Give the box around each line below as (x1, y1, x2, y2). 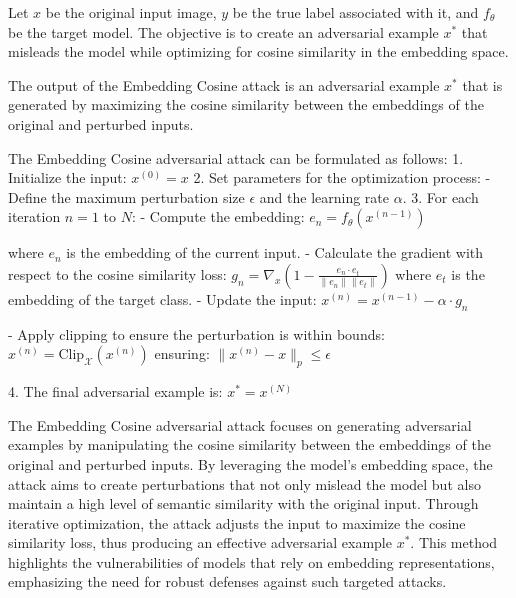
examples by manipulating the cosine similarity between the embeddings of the (8, 434, 491, 455)
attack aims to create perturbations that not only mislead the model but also (8, 473, 481, 494)
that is (462, 74, 503, 95)
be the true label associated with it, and (232, 2, 479, 22)
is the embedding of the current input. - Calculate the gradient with (66, 242, 484, 263)
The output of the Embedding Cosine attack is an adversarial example (8, 74, 440, 95)
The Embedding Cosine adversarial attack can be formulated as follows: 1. (8, 147, 464, 168)
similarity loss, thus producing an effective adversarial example (8, 532, 392, 553)
